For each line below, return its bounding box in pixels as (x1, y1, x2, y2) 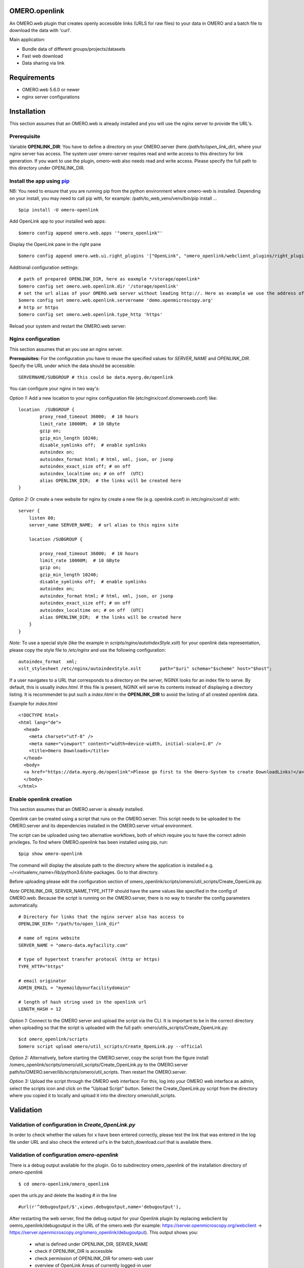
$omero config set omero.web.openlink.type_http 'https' (18, 312, 163, 318)
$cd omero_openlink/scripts (18, 1036, 88, 1042)
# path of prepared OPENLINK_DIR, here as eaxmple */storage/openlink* (18, 276, 200, 282)
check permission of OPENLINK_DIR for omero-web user (34, 1255, 154, 1261)
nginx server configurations (22, 94, 80, 100)
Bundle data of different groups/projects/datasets (22, 46, 126, 52)
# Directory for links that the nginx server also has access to (18, 914, 184, 920)
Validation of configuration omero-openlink (9, 1151, 119, 1158)
